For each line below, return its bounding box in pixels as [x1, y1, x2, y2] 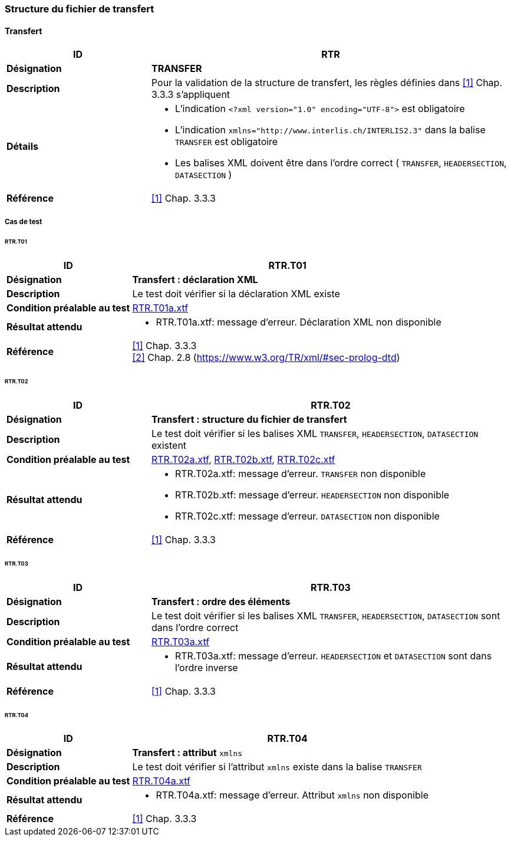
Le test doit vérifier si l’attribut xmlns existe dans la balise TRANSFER [132, 761, 422, 773]
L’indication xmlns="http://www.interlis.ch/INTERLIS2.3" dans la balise [174, 124, 486, 136]
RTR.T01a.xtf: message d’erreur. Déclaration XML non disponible [156, 316, 441, 328]
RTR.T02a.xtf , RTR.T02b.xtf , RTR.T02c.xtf [151, 453, 335, 465]
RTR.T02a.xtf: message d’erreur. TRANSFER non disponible [174, 467, 426, 479]
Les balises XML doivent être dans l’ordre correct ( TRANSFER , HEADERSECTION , [174, 157, 507, 169]
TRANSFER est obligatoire [174, 136, 278, 148]
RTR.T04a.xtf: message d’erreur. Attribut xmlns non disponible [156, 789, 428, 801]
